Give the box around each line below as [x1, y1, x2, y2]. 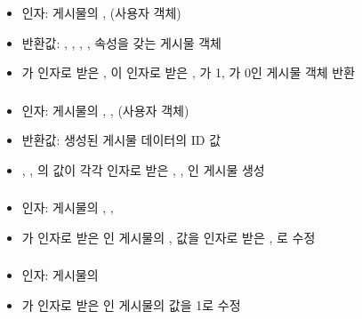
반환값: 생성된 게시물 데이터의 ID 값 [21, 131, 221, 149]
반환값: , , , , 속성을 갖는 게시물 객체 [21, 33, 221, 52]
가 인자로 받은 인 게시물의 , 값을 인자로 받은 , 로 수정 [21, 227, 316, 246]
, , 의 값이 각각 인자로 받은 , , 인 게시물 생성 [21, 160, 265, 179]
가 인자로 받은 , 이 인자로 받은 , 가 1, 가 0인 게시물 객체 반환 [21, 63, 356, 82]
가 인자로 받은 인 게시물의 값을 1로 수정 [21, 296, 241, 315]
